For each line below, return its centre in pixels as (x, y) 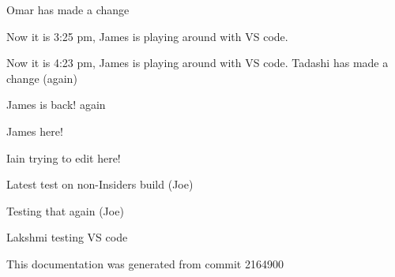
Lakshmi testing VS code (67, 237)
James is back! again (56, 105)
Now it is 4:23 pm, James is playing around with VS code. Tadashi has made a (197, 63)
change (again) (42, 78)
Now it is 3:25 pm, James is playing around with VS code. (147, 36)
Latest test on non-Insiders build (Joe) (100, 184)
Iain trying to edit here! (64, 157)
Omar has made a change (68, 9)
